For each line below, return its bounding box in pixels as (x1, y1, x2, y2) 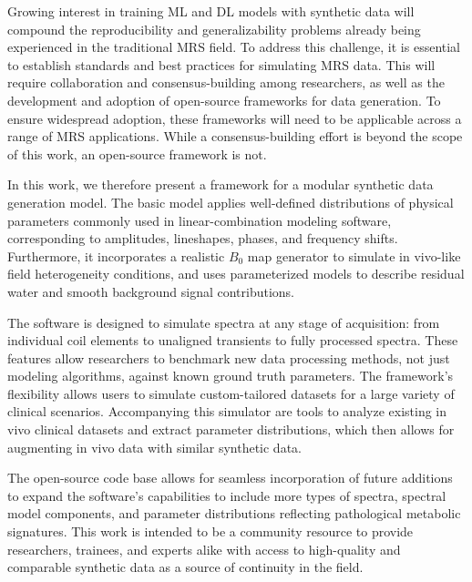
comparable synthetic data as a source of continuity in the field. (7, 557, 364, 577)
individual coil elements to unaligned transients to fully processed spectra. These (7, 331, 458, 350)
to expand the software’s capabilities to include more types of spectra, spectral (7, 485, 446, 505)
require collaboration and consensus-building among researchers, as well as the (7, 73, 445, 92)
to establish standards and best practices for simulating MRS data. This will (7, 55, 436, 74)
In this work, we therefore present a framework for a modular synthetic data (7, 175, 434, 194)
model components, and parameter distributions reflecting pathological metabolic (7, 504, 461, 523)
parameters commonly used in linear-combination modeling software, (7, 210, 392, 230)
